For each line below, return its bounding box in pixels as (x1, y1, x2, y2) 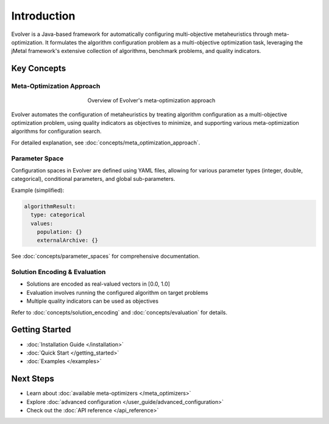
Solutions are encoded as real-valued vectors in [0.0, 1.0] (26, 280, 171, 288)
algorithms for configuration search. (11, 128, 102, 135)
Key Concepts (11, 63, 66, 74)
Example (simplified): (11, 186, 65, 194)
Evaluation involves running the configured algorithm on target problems (26, 289, 208, 296)
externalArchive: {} (37, 237, 99, 244)
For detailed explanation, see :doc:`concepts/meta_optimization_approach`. (11, 139, 200, 146)
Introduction (11, 9, 76, 23)
